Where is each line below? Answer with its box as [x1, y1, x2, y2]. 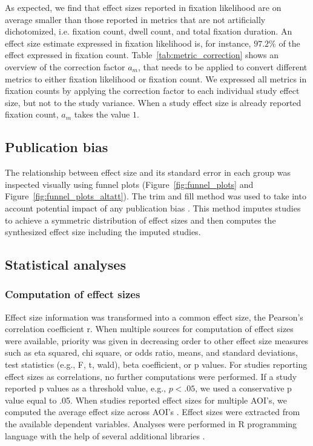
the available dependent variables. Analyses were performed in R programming [5, 418, 297, 430]
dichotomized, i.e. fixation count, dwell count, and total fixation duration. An [5, 25, 292, 38]
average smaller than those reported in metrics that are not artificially [5, 13, 266, 25]
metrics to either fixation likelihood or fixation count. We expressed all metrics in [5, 72, 307, 85]
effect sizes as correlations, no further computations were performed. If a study [5, 370, 297, 382]
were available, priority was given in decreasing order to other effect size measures [5, 334, 309, 347]
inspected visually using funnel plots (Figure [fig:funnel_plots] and [5, 178, 254, 190]
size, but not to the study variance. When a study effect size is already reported [5, 96, 301, 108]
